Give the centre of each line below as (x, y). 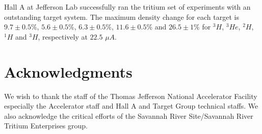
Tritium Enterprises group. (46, 126)
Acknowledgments (68, 71)
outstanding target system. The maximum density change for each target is (122, 16)
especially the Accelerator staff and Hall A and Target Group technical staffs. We (131, 106)
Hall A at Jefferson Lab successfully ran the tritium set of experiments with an (127, 7)
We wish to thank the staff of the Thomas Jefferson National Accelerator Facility (131, 96)
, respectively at (63, 36)
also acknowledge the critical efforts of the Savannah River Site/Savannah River (129, 115)
